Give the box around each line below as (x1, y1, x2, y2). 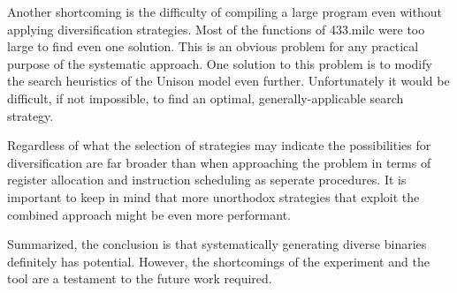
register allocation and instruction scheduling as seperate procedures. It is (7, 170, 407, 189)
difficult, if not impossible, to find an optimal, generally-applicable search (7, 88, 404, 107)
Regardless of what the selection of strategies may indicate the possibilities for (7, 136, 431, 154)
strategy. (7, 106, 54, 124)
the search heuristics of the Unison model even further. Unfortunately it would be (7, 71, 450, 90)
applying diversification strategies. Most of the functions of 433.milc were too (7, 19, 425, 38)
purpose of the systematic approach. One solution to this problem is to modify (7, 54, 432, 72)
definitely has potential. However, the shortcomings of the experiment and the (7, 252, 430, 270)
